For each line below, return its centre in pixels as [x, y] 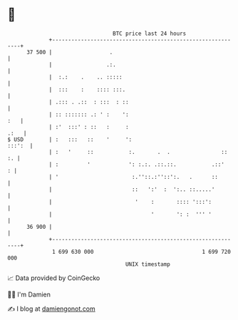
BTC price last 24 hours [150, 33]
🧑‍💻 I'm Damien [29, 294]
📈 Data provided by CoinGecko [54, 278]
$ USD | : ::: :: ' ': [70, 139]
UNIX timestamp [148, 264]
